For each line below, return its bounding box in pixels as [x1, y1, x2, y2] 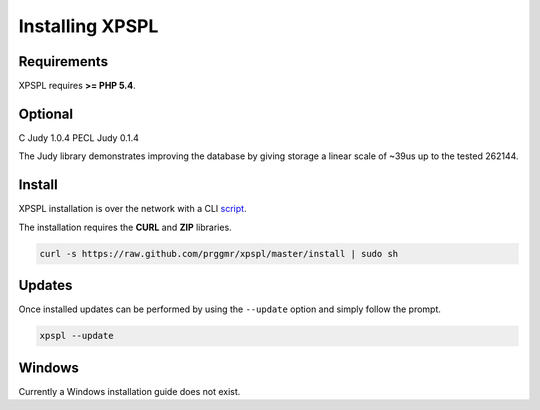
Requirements [18, 53, 109, 70]
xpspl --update [39, 330, 114, 342]
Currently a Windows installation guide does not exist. [18, 385, 241, 397]
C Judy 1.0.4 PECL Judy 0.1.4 [18, 131, 139, 144]
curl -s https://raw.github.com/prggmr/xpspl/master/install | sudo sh [39, 248, 399, 259]
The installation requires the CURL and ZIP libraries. [18, 221, 232, 233]
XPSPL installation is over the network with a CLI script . [18, 203, 247, 215]
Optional [18, 105, 74, 122]
